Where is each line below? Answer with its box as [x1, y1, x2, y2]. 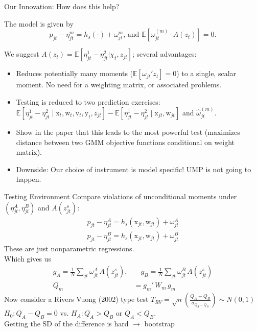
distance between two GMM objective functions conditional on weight [16, 136, 235, 147]
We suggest [4, 49, 39, 59]
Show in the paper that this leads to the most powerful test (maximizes [16, 127, 240, 137]
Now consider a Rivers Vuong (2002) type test [4, 294, 149, 304]
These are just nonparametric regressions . [4, 243, 134, 254]
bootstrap [144, 318, 175, 329]
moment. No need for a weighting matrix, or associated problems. [16, 79, 222, 90]
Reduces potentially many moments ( [16, 68, 133, 79]
